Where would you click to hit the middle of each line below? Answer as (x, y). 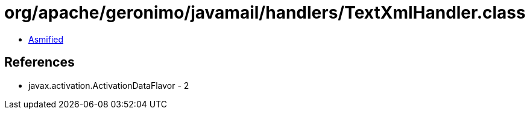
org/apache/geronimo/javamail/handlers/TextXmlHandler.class (265, 13)
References (39, 62)
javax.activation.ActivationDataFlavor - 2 (109, 85)
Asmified (46, 39)
